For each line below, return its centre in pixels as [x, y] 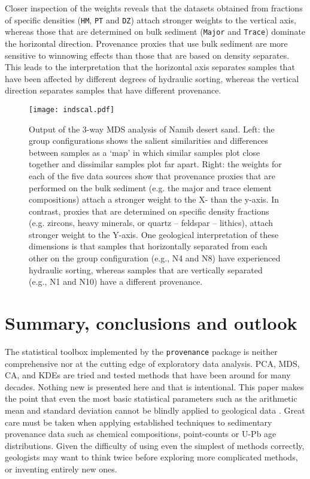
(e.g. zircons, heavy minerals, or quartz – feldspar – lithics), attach [151, 223]
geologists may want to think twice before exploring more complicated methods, [151, 457]
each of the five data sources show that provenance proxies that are [152, 175]
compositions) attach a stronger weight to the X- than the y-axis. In [154, 199]
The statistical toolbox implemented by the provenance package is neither [141, 351]
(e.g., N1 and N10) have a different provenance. [116, 281]
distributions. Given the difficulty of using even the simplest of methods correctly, [155, 445]
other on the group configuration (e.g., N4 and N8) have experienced [155, 258]
